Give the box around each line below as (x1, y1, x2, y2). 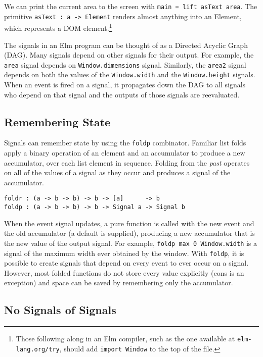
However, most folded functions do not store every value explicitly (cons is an (4, 267, 244, 278)
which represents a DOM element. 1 (4, 21, 112, 33)
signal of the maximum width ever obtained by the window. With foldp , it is (4, 247, 244, 258)
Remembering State (4, 114, 111, 129)
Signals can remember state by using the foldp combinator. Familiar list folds (4, 137, 246, 148)
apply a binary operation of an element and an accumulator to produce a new (4, 147, 245, 158)
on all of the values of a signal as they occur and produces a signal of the (4, 167, 231, 178)
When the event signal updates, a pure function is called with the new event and (4, 218, 254, 228)
